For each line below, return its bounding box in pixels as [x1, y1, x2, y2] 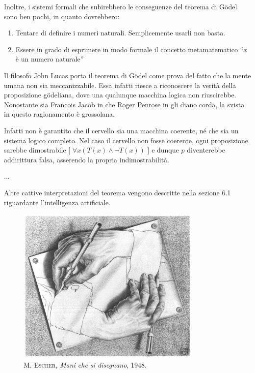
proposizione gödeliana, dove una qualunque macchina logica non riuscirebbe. [4, 90, 236, 100]
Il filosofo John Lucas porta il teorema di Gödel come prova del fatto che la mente [4, 70, 251, 80]
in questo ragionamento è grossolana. [4, 109, 115, 119]
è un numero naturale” [15, 54, 84, 64]
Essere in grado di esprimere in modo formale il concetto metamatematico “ [15, 44, 244, 54]
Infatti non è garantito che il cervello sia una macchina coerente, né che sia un [4, 125, 239, 135]
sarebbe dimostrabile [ [4, 145, 71, 155]
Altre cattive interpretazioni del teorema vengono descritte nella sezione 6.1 [4, 187, 231, 197]
